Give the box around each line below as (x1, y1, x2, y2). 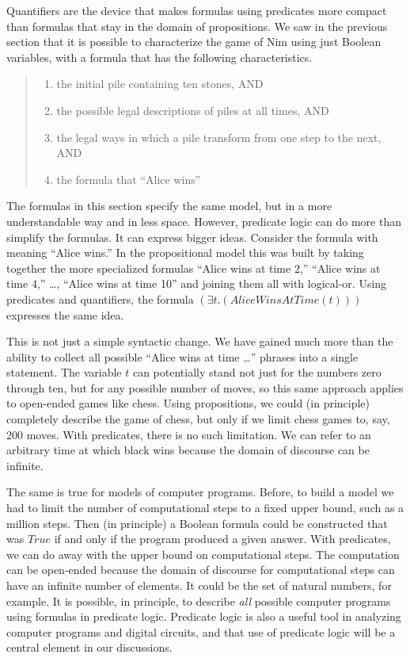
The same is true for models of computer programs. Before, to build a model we (6, 484, 394, 500)
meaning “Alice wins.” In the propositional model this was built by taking (6, 244, 364, 261)
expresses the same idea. (6, 306, 124, 323)
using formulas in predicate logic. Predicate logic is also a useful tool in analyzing (6, 608, 401, 625)
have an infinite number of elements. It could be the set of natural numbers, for (6, 577, 392, 593)
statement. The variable (6, 364, 122, 381)
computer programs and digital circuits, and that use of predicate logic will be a (6, 623, 396, 640)
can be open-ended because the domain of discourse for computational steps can (6, 561, 395, 578)
